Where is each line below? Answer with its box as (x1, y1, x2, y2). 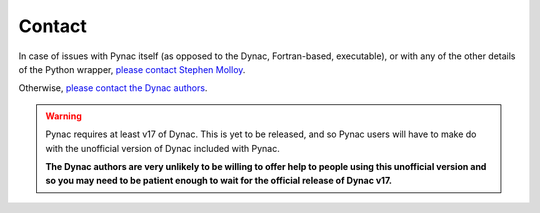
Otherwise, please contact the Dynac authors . (18, 82, 208, 94)
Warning (45, 110, 82, 122)
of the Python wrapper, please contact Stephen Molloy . (18, 63, 246, 75)
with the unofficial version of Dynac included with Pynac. (45, 142, 280, 154)
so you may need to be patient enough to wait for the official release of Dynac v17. (45, 175, 392, 187)
